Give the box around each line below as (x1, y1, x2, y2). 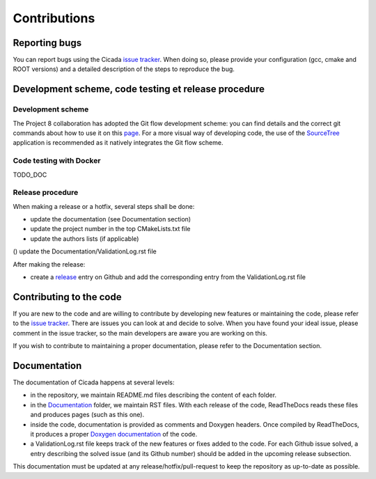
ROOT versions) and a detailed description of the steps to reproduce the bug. (13, 65, 235, 73)
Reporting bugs (13, 37, 82, 49)
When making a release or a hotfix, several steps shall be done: (13, 202, 195, 210)
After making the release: (13, 260, 86, 268)
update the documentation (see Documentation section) (30, 215, 191, 223)
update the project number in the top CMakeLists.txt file (30, 225, 191, 233)
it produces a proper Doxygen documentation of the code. (30, 430, 198, 438)
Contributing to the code (13, 291, 122, 303)
